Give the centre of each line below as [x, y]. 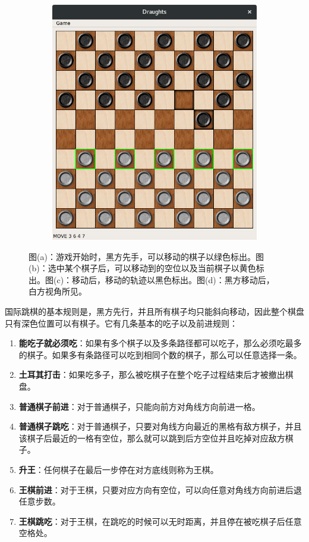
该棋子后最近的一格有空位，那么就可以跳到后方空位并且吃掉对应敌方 [152, 438]
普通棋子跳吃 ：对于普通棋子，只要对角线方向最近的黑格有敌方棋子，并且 [160, 426]
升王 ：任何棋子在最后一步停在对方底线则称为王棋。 [119, 469]
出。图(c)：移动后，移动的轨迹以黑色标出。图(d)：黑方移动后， [152, 279]
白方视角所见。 [58, 291]
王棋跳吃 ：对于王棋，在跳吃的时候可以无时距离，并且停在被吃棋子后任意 [160, 521]
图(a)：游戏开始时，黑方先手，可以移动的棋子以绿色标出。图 [146, 256]
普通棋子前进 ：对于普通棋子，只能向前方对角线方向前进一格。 [139, 406]
